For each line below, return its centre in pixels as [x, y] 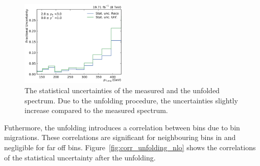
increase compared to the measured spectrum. [96, 110]
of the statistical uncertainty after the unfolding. [80, 157]
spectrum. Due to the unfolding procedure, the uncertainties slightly [131, 100]
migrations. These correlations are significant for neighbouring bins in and [120, 137]
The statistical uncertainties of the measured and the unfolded [122, 90]
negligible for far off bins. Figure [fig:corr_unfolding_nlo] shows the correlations [130, 147]
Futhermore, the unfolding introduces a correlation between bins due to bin [122, 127]
